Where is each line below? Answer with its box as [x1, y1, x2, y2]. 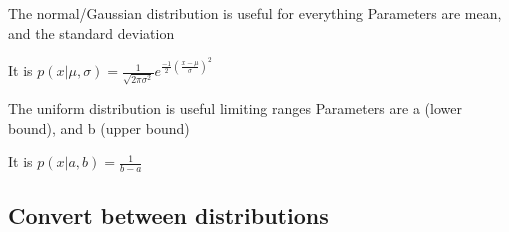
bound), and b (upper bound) [8, 117, 190, 138]
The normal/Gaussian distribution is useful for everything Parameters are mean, [8, 3, 502, 23]
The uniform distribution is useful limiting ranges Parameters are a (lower [8, 97, 462, 118]
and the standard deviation [8, 22, 175, 43]
